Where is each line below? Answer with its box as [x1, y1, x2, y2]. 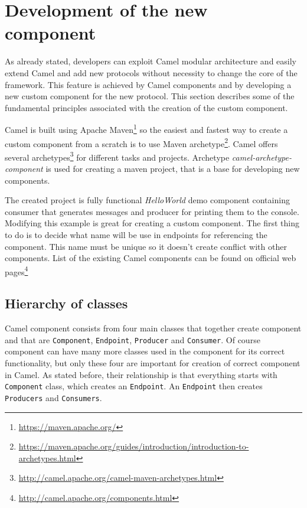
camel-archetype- [231, 151, 292, 163]
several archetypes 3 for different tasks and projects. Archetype [5, 149, 230, 163]
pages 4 [5, 263, 28, 278]
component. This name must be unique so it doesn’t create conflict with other [5, 240, 287, 252]
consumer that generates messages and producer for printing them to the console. [5, 205, 299, 217]
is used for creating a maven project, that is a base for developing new [45, 162, 300, 175]
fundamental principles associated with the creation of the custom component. [5, 101, 288, 113]
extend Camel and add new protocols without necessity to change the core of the [5, 66, 298, 79]
